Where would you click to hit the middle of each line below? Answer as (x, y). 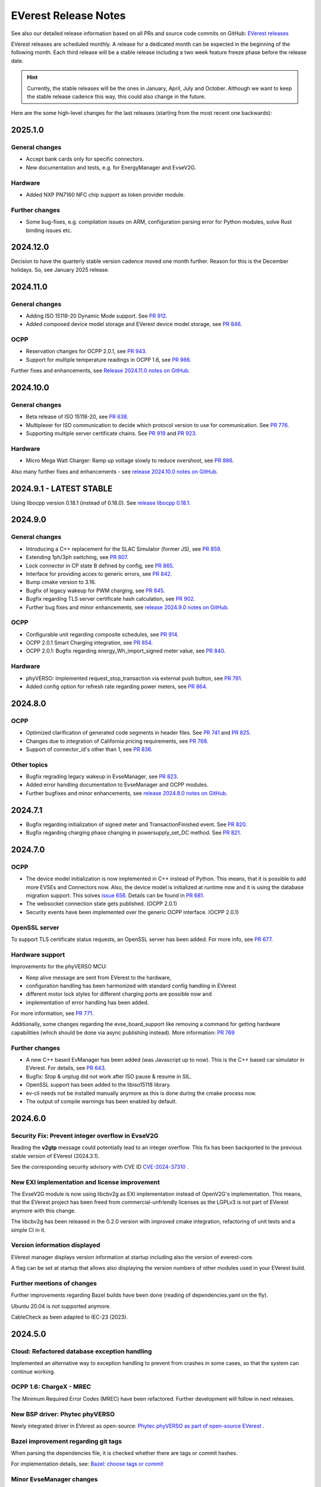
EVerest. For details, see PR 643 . (66, 1068)
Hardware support (38, 955)
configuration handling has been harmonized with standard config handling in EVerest (131, 986)
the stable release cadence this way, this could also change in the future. (117, 96)
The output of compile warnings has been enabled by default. (101, 1101)
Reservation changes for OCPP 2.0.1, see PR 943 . (86, 352)
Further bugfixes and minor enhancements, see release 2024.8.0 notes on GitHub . (127, 793)
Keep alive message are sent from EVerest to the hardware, (99, 977)
